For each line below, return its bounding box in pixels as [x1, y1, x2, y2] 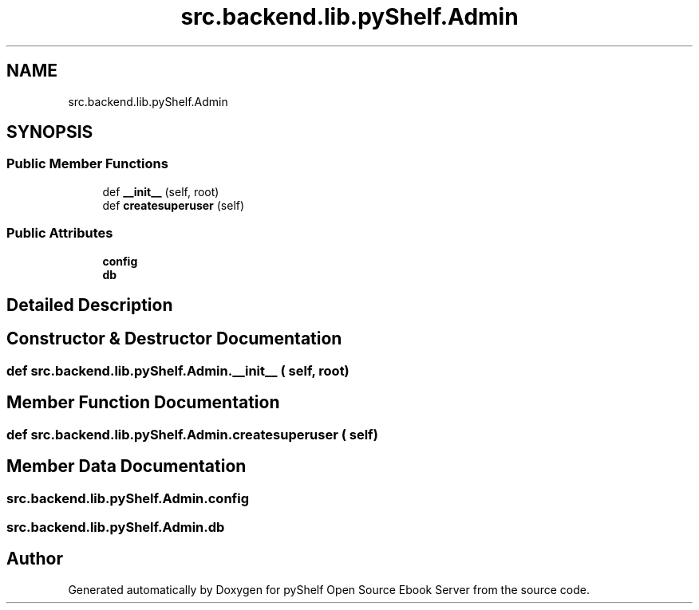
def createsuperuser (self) [102, 198, 245, 212]
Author [6, 549, 63, 569]
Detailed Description [6, 294, 173, 315]
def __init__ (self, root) [102, 184, 219, 199]
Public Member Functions [6, 155, 168, 172]
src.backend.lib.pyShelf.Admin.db [6, 518, 225, 535]
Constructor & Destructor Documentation [6, 329, 342, 349]
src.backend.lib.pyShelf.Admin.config [6, 490, 249, 506]
